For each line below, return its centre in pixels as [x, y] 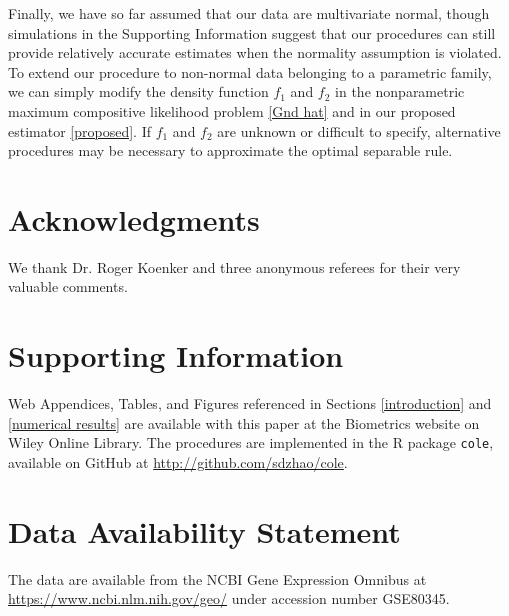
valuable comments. [68, 286]
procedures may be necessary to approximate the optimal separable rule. [230, 150]
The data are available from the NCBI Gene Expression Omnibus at [217, 578]
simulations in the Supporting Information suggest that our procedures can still [252, 32]
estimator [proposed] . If [79, 130]
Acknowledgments [134, 218]
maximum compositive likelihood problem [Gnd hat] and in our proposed [232, 110]
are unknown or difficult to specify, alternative [359, 130]
